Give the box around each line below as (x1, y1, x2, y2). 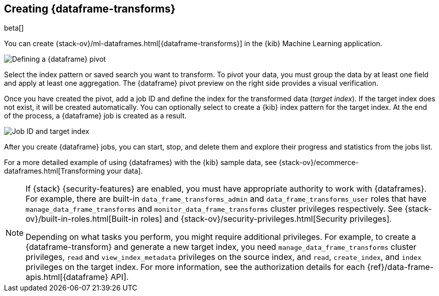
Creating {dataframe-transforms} (4, 3, 176, 15)
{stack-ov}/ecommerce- (278, 158, 359, 167)
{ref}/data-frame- (367, 262, 434, 272)
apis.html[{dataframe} (26, 272, 108, 282)
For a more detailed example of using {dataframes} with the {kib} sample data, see (4, 158, 277, 167)
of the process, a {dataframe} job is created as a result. (4, 111, 187, 120)
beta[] (4, 24, 24, 33)
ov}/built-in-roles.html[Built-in (26, 214, 138, 224)
